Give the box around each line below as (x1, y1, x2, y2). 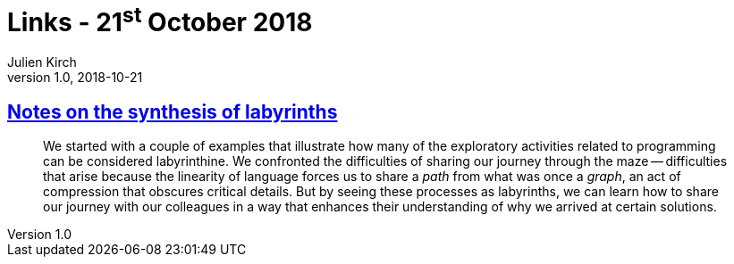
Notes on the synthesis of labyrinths (7, 100, 338, 123)
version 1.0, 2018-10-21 (7, 70, 143, 86)
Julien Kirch (7, 54, 77, 70)
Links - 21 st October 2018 (7, 2, 313, 38)
